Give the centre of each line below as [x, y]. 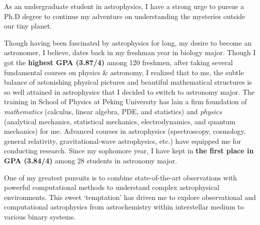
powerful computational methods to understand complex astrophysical [112, 187]
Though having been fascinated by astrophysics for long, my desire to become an [128, 42]
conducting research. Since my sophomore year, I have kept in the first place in [129, 151]
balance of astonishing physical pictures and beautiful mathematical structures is [128, 82]
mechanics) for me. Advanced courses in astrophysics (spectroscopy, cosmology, [125, 131]
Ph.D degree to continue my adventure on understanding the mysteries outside [125, 16]
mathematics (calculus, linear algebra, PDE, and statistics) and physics [113, 111]
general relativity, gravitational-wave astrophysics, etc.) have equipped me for [123, 141]
